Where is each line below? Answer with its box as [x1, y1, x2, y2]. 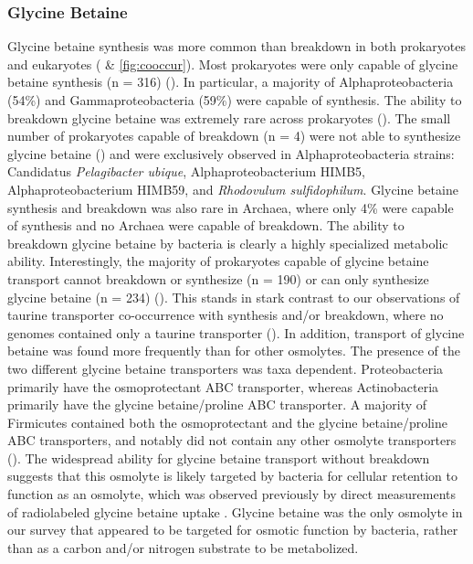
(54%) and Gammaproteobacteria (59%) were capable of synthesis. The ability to [7, 90, 462, 109]
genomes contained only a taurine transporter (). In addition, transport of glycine [7, 323, 465, 342]
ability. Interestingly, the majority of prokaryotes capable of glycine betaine [7, 251, 429, 271]
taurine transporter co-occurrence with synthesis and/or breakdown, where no [7, 305, 444, 325]
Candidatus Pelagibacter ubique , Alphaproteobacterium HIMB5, [7, 162, 365, 181]
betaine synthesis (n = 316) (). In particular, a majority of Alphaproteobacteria [7, 72, 454, 91]
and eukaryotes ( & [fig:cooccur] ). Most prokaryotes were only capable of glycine [7, 54, 458, 73]
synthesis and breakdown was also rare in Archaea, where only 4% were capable [7, 197, 454, 217]
